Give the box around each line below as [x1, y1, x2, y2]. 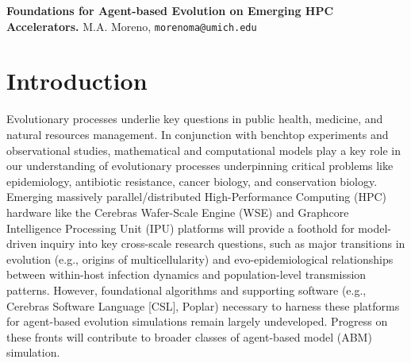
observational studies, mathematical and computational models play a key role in [6, 141, 401, 158]
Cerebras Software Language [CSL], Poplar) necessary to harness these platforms [6, 297, 400, 314]
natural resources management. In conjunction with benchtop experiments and [6, 126, 389, 142]
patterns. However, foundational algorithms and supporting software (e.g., [6, 281, 367, 298]
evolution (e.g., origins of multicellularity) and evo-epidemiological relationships [6, 250, 394, 267]
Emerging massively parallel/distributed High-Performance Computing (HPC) [6, 188, 386, 205]
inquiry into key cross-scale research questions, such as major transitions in [40, 235, 405, 252]
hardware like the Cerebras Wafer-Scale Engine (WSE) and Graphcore [6, 203, 349, 220]
